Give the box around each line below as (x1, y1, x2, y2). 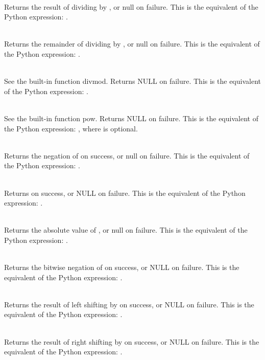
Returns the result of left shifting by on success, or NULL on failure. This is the (4, 299, 254, 309)
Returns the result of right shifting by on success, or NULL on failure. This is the (4, 336, 259, 347)
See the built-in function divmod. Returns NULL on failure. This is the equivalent (4, 76, 261, 86)
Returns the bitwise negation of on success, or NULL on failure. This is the (4, 262, 239, 273)
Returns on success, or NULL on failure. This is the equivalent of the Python (4, 187, 246, 198)
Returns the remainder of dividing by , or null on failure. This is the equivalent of (4, 38, 260, 49)
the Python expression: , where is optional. (4, 123, 138, 133)
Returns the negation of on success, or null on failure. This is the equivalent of (4, 150, 250, 161)
